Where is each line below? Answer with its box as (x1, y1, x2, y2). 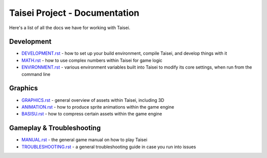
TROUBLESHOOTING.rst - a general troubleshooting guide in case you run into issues (21, 144, 196, 150)
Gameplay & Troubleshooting (9, 124, 101, 132)
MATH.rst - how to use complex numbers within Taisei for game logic (21, 57, 163, 63)
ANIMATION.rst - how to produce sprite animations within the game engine (21, 104, 175, 110)
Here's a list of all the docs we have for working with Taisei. (9, 25, 131, 31)
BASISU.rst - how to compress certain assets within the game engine (21, 111, 163, 117)
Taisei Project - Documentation (9, 7, 139, 18)
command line (21, 71, 50, 77)
